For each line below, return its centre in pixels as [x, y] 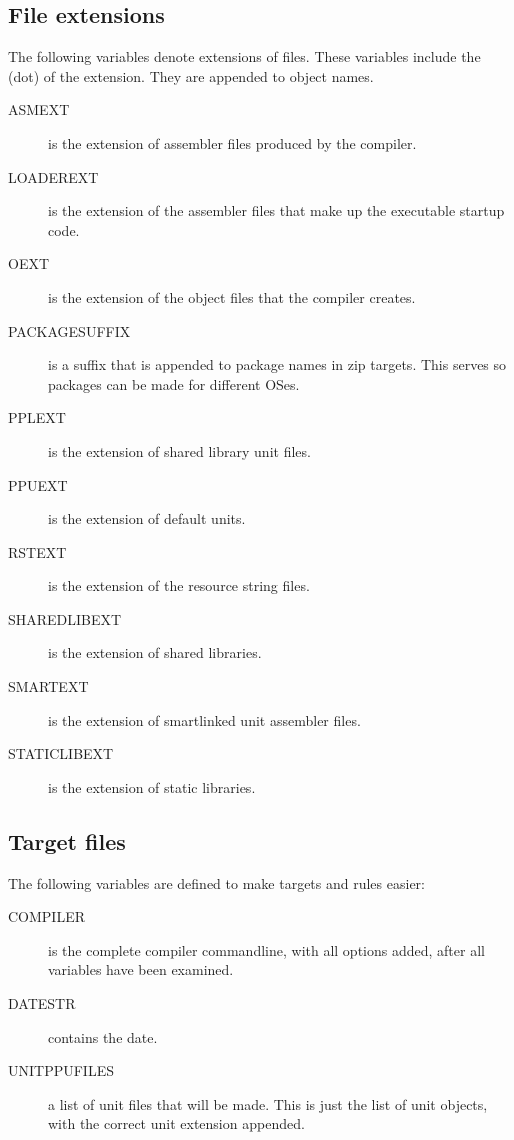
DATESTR [42, 1003]
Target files [67, 840]
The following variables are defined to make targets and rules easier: [216, 882]
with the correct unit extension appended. [176, 1123]
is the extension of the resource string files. [179, 585]
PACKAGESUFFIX [69, 330]
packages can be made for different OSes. [174, 383]
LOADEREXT [53, 176]
